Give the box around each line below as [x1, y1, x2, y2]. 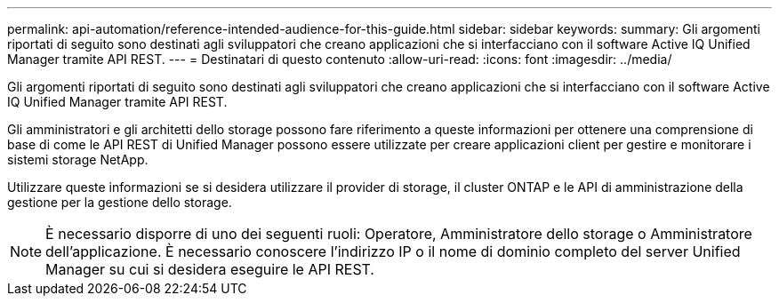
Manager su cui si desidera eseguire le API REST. [45, 260, 374, 278]
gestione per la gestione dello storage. [7, 195, 232, 210]
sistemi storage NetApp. [7, 152, 149, 167]
